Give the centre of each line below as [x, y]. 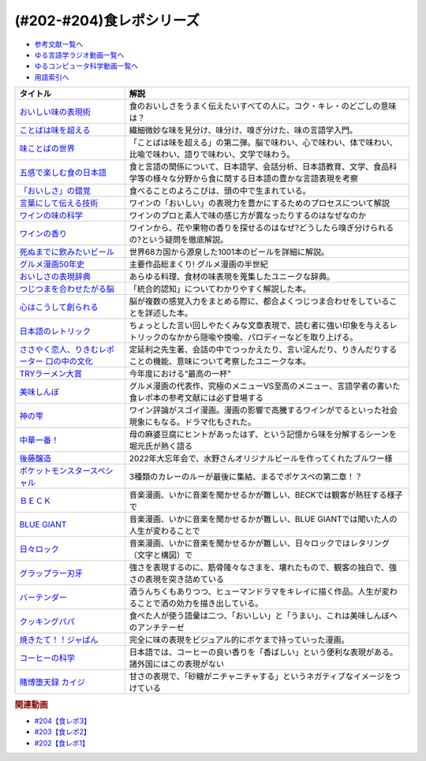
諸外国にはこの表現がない [177, 664]
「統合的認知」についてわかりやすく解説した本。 [220, 289]
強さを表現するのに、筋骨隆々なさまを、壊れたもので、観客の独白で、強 [263, 568]
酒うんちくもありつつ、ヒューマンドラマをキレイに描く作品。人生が [255, 591]
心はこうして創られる [59, 308]
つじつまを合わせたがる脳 [67, 289]
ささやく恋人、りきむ [59, 349]
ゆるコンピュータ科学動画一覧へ [86, 66]
